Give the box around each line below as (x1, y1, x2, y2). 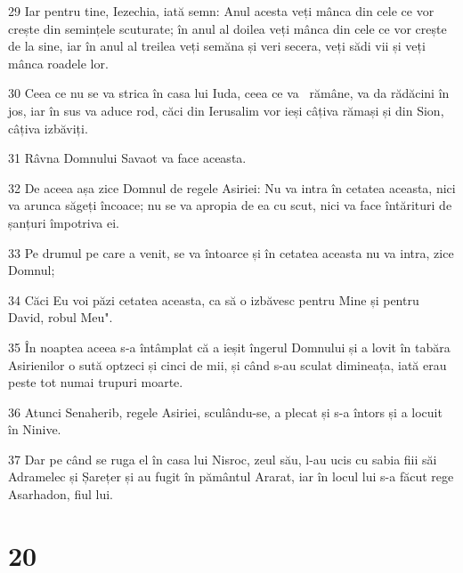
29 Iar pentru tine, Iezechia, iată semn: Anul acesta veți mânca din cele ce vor (8, 2, 435, 20)
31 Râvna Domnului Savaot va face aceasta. (8, 149, 247, 167)
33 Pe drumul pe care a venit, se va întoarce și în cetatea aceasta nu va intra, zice (8, 243, 454, 262)
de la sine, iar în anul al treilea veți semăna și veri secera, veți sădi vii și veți (8, 36, 426, 55)
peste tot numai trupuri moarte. (8, 373, 183, 391)
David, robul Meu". (8, 308, 113, 327)
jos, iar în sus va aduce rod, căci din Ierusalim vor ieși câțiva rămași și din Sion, (8, 101, 444, 119)
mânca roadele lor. (8, 53, 109, 72)
